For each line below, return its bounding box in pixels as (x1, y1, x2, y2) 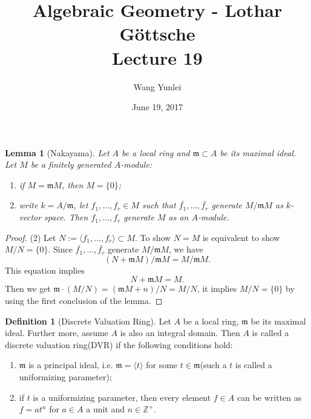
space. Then (44, 211, 88, 223)
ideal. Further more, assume (5, 326, 108, 339)
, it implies (197, 282, 237, 295)
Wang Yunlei (133, 80, 182, 93)
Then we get (5, 282, 51, 295)
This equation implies (5, 263, 85, 276)
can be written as (237, 391, 302, 403)
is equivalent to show (202, 231, 280, 243)
